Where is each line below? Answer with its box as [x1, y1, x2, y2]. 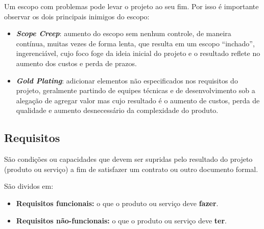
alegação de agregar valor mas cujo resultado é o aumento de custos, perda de [16, 95, 260, 105]
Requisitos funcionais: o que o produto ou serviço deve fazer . [16, 197, 219, 208]
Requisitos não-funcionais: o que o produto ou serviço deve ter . [16, 215, 227, 225]
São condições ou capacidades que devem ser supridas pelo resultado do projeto [4, 154, 253, 164]
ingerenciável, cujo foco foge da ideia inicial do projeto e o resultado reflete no [16, 48, 260, 59]
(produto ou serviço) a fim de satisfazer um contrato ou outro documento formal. [4, 163, 258, 174]
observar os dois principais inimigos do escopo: [4, 11, 150, 21]
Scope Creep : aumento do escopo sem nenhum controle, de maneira [16, 28, 231, 39]
